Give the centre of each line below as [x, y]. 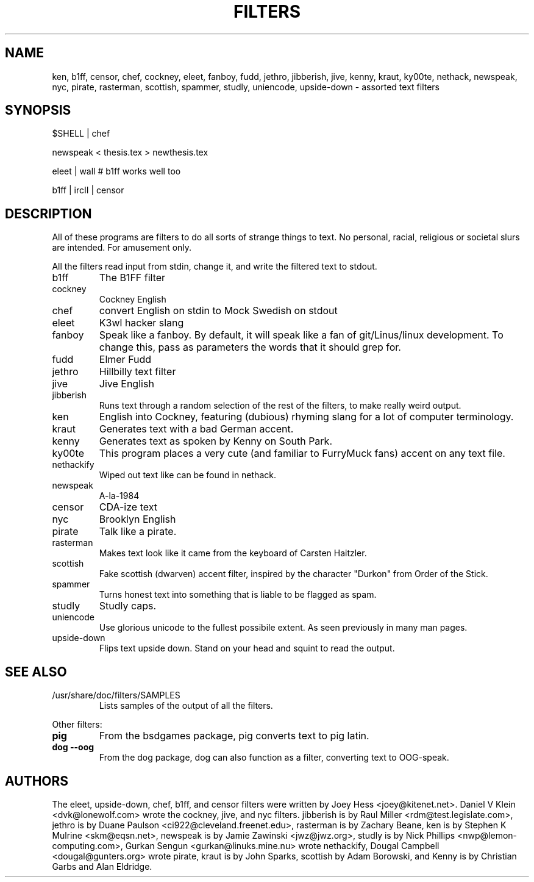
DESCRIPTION [48, 213]
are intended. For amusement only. [122, 248]
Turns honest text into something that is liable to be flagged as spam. [238, 595]
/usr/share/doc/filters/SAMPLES [116, 695]
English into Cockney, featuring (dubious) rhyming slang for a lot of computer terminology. [306, 417]
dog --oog [73, 747]
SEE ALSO [36, 672]
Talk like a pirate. [138, 532]
